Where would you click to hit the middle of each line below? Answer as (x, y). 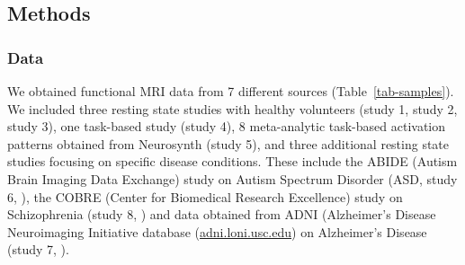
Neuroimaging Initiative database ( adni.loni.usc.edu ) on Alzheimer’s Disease (217, 231)
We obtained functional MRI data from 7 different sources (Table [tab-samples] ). (231, 91)
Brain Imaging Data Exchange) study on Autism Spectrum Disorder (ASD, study (232, 178)
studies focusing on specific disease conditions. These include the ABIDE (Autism (232, 161)
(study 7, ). (38, 249)
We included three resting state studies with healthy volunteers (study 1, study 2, (232, 108)
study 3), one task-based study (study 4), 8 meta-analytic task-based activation (227, 126)
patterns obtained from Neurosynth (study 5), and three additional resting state (228, 143)
